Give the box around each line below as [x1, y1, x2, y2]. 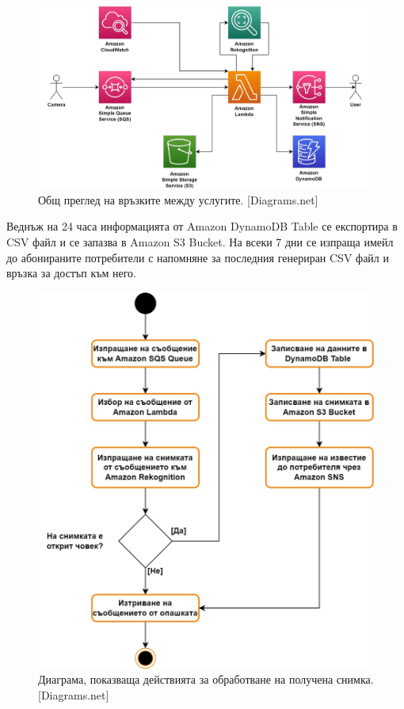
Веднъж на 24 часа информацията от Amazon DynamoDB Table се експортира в [6, 218, 398, 234]
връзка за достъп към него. [6, 265, 137, 281]
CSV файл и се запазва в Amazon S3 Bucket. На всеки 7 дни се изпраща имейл [6, 234, 394, 250]
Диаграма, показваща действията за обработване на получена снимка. [38, 671, 374, 688]
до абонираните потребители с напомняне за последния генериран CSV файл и [6, 249, 389, 265]
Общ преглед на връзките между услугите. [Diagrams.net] [38, 191, 318, 208]
